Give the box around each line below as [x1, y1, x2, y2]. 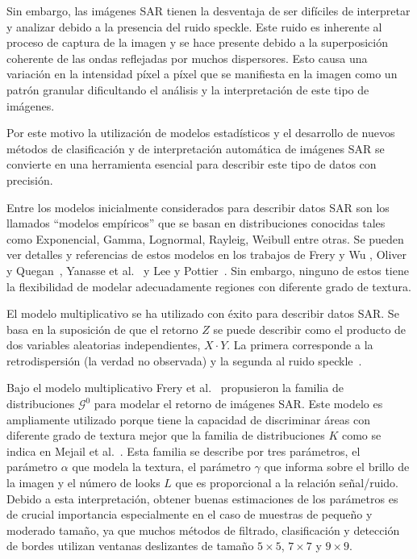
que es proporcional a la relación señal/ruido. [175, 474, 398, 491]
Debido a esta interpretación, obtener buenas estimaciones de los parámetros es [6, 490, 398, 507]
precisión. [6, 171, 53, 188]
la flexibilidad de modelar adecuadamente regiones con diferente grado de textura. [6, 277, 411, 294]
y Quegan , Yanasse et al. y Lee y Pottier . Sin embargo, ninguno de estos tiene [6, 261, 409, 278]
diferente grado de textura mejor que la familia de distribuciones [6, 427, 325, 444]
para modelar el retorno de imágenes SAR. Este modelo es [94, 395, 383, 412]
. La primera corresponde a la [227, 336, 373, 353]
